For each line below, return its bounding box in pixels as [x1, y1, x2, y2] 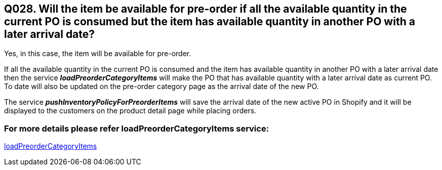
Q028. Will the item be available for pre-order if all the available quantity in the [4, 3, 407, 15]
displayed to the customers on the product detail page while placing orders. [4, 106, 257, 115]
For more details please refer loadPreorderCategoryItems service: [4, 123, 269, 134]
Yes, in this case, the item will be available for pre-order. [4, 49, 191, 58]
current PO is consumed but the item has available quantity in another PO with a [4, 15, 415, 28]
